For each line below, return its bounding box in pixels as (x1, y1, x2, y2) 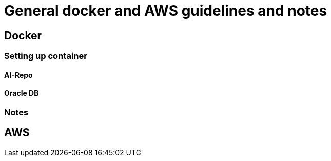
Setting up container (4, 51, 87, 62)
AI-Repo (4, 70, 33, 79)
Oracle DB (4, 89, 39, 98)
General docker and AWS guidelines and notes (4, 2, 327, 19)
